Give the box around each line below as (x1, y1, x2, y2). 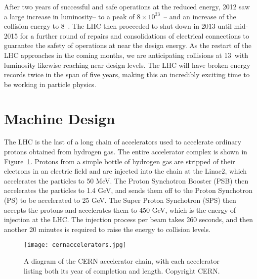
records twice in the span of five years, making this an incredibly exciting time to (4, 69, 250, 80)
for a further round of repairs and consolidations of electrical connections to (20, 30, 250, 41)
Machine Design (4, 108, 115, 128)
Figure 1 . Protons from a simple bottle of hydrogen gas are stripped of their (4, 156, 235, 166)
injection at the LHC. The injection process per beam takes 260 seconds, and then (4, 214, 253, 225)
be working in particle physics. (4, 79, 96, 89)
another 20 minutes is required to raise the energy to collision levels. (4, 224, 211, 234)
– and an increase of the (164, 11, 236, 21)
